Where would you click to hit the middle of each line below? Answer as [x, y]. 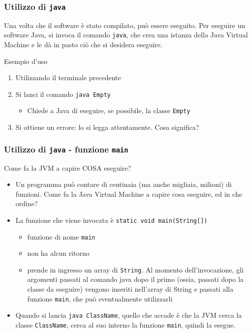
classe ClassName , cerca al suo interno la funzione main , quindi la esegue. [125, 324]
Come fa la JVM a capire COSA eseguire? [68, 167]
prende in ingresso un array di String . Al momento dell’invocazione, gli [135, 269]
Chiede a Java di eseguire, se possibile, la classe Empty [109, 110]
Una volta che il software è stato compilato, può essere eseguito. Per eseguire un [125, 25]
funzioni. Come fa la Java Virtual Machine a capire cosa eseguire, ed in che [129, 194]
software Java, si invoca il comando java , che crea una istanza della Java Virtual [126, 35]
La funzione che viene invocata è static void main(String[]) [111, 220]
